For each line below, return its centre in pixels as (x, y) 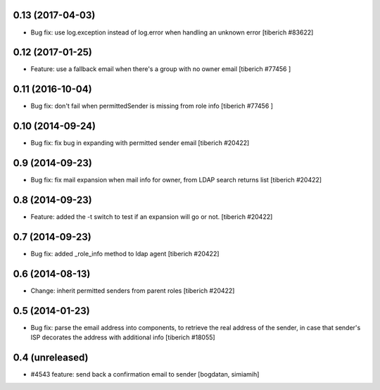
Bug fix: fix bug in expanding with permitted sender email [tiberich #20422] (140, 143)
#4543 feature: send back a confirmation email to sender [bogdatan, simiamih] (145, 375)
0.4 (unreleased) (51, 357)
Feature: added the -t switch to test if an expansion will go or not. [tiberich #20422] (152, 217)
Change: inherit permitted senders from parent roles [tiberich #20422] (133, 290)
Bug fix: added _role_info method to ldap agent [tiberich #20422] (125, 253)
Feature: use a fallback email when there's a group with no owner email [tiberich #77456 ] (161, 69)
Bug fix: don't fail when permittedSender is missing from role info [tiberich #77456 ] (152, 106)
